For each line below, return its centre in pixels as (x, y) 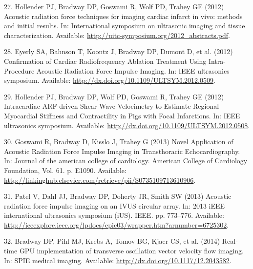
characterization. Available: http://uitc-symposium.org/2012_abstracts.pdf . (117, 35)
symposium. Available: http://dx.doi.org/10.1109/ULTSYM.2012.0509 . (110, 80)
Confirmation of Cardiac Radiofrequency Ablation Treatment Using (105, 61)
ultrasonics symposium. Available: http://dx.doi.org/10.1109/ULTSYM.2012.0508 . (127, 125)
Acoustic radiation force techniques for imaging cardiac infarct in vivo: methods (123, 16)
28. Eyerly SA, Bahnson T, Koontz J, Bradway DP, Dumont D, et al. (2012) (118, 51)
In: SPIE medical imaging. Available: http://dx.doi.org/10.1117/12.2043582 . (118, 260)
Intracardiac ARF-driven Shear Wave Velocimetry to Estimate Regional (112, 106)
